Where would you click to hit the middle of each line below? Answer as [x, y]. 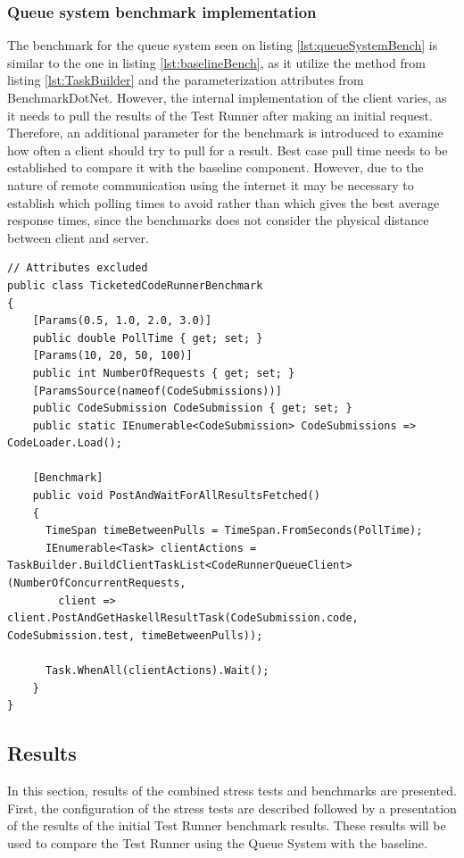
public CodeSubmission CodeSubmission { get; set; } [192, 408]
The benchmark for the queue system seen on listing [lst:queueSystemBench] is [223, 45]
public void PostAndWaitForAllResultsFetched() [176, 496]
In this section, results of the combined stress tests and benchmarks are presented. [232, 790]
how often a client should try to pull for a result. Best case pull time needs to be [228, 150]
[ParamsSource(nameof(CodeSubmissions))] [157, 391]
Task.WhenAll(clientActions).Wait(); [157, 671]
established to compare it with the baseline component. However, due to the [215, 167]
